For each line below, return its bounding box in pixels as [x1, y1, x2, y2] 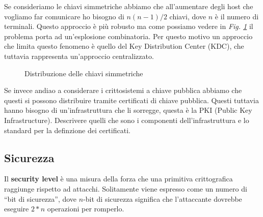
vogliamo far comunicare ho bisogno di [4, 11, 124, 21]
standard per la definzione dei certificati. [4, 125, 130, 135]
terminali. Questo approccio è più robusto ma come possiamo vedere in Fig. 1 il [4, 21, 253, 32]
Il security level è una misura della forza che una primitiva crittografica [4, 173, 233, 184]
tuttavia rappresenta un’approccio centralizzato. [4, 50, 154, 61]
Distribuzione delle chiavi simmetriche [24, 68, 143, 78]
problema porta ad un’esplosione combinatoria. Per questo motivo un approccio [4, 30, 253, 41]
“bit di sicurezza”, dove [4, 193, 77, 204]
